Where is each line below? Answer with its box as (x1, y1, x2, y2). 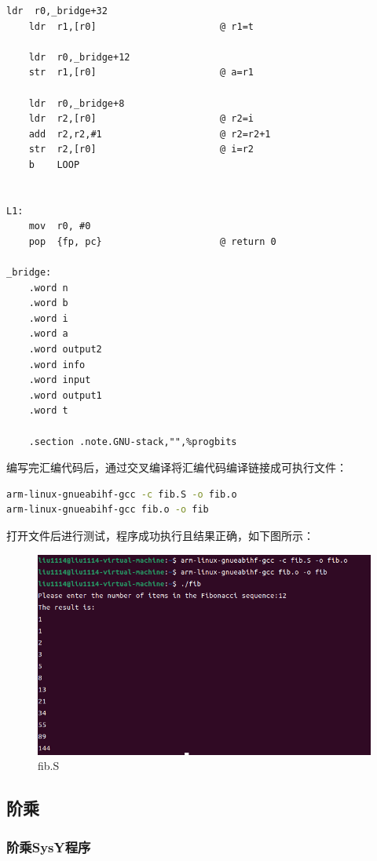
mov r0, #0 (28, 221, 91, 232)
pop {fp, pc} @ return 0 (28, 235, 276, 247)
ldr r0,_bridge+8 (28, 97, 125, 109)
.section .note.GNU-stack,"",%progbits (28, 436, 237, 447)
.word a (28, 328, 68, 340)
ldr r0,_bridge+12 (28, 51, 130, 63)
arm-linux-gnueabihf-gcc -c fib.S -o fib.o (6, 488, 237, 500)
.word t (28, 405, 68, 417)
